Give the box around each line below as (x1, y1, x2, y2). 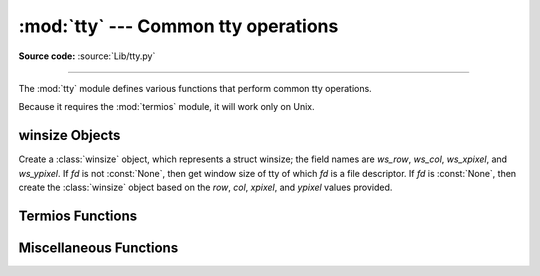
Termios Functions (18, 207, 138, 224)
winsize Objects (18, 127, 121, 144)
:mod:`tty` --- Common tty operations (18, 15, 339, 37)
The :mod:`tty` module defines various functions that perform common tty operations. (18, 82, 372, 94)
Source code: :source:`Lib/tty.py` (18, 50, 156, 62)
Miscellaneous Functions (18, 239, 179, 256)
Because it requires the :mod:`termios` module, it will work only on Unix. (18, 101, 315, 113)
